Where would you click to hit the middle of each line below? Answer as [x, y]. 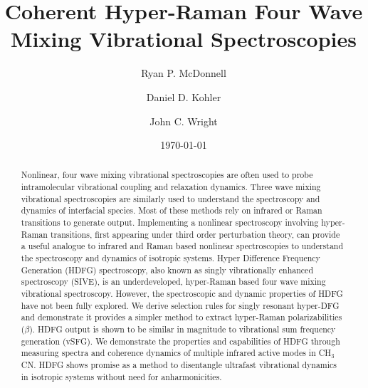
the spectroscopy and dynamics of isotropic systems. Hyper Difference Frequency [170, 258]
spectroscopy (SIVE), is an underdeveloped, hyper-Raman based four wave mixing [173, 282]
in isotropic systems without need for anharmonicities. [121, 376]
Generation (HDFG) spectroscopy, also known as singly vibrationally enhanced [167, 269]
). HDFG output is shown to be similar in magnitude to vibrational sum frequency [183, 329]
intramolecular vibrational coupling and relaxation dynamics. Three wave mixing [171, 187]
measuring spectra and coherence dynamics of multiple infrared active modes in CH [176, 353]
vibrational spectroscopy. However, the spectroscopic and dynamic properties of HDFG [182, 294]
